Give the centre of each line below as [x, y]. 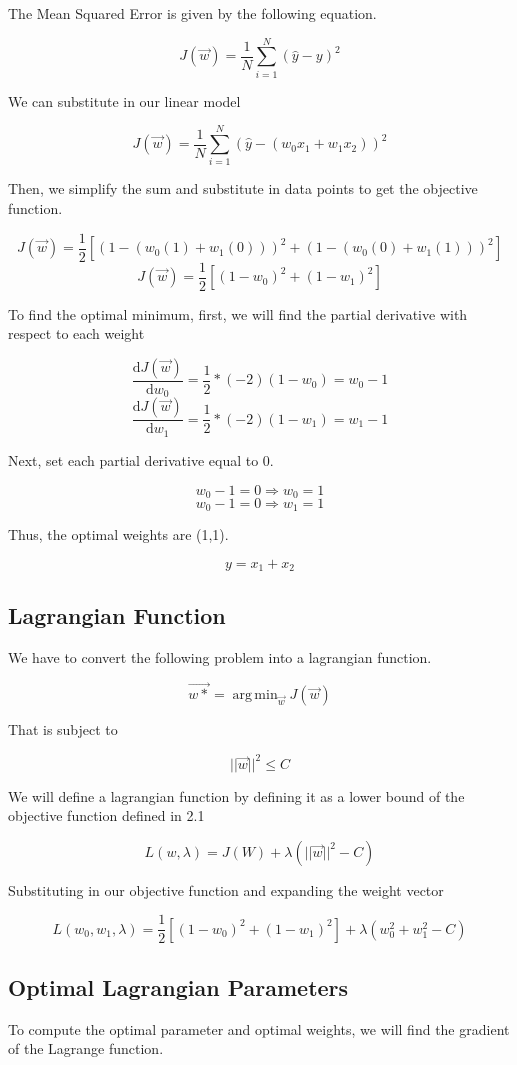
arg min [255, 695]
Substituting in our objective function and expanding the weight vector [226, 889]
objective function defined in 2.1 [106, 815]
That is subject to [63, 729]
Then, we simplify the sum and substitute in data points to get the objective [243, 188]
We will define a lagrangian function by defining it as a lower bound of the [236, 795]
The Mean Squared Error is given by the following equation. [192, 13]
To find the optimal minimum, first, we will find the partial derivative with [238, 313]
